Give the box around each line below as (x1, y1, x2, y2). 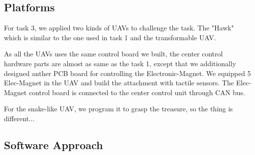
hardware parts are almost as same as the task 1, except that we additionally (4, 58, 236, 68)
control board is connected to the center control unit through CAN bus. (28, 87, 245, 97)
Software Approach (4, 137, 103, 152)
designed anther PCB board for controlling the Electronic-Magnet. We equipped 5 (4, 68, 251, 78)
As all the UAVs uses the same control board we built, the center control (4, 49, 223, 59)
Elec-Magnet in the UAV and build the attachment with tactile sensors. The (4, 77, 234, 88)
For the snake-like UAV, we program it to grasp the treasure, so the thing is (4, 103, 233, 114)
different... (4, 113, 35, 123)
